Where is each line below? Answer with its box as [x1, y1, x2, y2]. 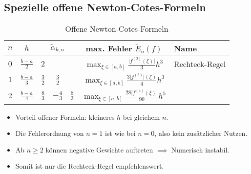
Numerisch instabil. [171, 144, 230, 154]
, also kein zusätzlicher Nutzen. [154, 128, 248, 138]
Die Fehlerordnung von [15, 128, 84, 138]
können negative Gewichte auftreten [45, 144, 153, 154]
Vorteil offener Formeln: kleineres [15, 111, 115, 122]
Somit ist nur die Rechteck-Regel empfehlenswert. [15, 161, 164, 171]
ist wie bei [105, 128, 136, 138]
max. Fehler [85, 43, 132, 54]
